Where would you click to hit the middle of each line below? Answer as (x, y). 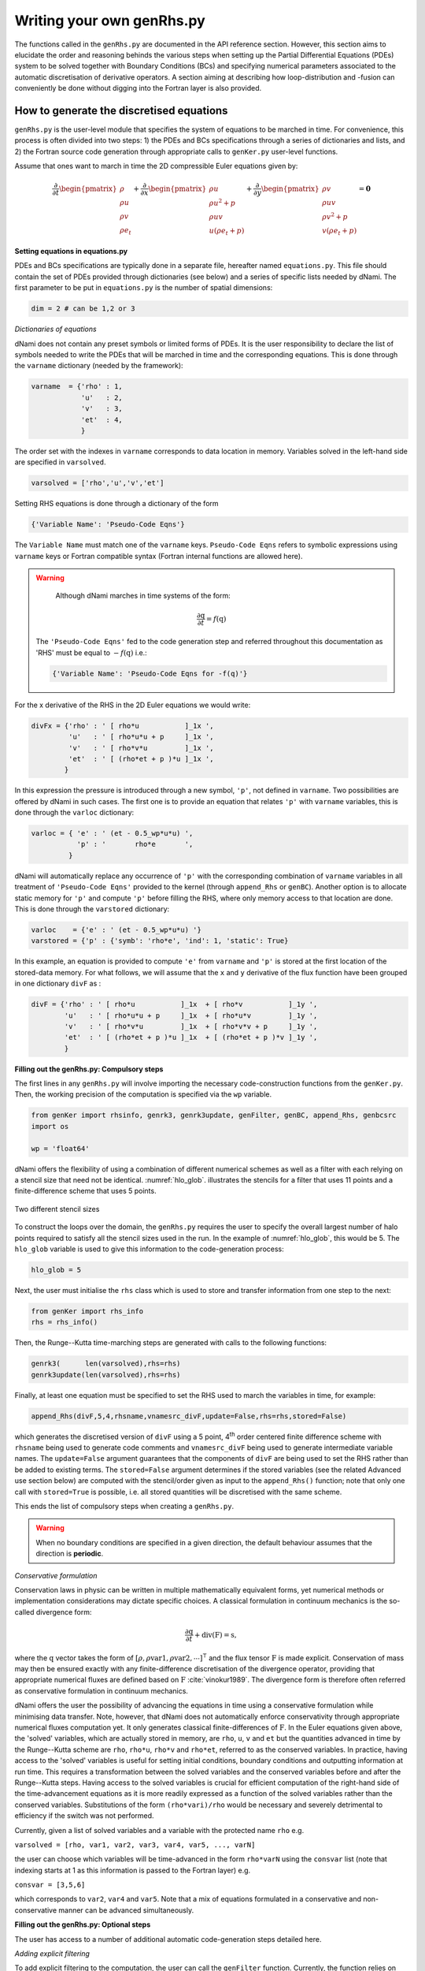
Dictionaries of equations (56, 329)
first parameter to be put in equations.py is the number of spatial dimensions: (144, 288)
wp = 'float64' (60, 1148)
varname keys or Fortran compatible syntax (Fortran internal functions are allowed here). (159, 556)
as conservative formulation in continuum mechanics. (102, 1690)
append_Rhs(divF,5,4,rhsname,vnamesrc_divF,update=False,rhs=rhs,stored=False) (189, 1416)
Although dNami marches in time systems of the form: (143, 596)
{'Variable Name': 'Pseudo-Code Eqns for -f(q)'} (150, 673)
